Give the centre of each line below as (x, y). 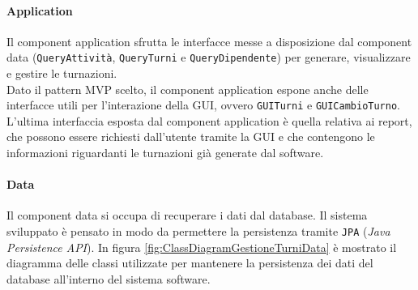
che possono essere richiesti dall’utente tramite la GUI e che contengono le (191, 136)
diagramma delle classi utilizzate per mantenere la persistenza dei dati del (190, 263)
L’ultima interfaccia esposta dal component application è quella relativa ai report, (209, 120)
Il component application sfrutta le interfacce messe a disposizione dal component (209, 41)
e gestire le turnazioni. (62, 73)
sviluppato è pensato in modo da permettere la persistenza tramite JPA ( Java (198, 231)
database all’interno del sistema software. (109, 278)
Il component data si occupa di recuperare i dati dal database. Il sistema (187, 215)
